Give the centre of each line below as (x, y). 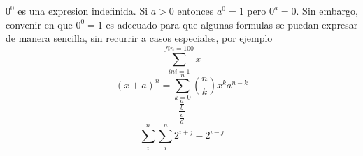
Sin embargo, (330, 10)
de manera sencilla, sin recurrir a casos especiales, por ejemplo (139, 38)
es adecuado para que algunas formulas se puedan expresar (232, 24)
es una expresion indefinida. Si (83, 10)
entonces (195, 10)
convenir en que (39, 24)
